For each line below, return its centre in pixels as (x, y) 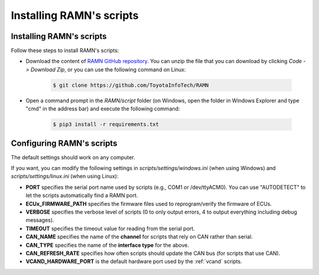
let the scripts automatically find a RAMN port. (82, 195)
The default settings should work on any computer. (73, 157)
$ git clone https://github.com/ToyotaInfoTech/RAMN (131, 85)
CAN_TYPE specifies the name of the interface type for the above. (107, 245)
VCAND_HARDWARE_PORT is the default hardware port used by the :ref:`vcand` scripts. (134, 261)
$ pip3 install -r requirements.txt (106, 125)
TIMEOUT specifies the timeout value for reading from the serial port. (110, 228)
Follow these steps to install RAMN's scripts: (65, 51)
